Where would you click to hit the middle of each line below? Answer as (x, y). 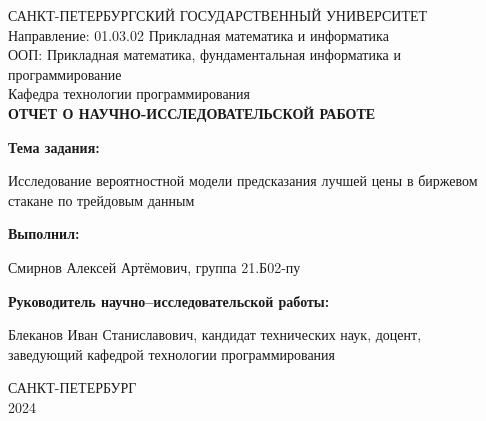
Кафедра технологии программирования (129, 93)
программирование (65, 73)
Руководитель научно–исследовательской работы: (169, 300)
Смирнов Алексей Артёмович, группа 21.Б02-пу (154, 266)
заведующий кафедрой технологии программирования (172, 353)
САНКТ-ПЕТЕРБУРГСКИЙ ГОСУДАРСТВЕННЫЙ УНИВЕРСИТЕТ (218, 15)
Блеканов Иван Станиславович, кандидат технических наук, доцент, (215, 334)
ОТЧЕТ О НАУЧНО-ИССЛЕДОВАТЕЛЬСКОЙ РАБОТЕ (192, 112)
